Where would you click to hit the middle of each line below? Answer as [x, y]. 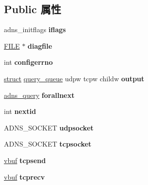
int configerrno [28, 62]
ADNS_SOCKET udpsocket [49, 127]
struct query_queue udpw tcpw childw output [74, 78]
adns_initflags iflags [35, 29]
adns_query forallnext [39, 95]
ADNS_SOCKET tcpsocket [48, 144]
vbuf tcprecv [24, 176]
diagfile [40, 46]
